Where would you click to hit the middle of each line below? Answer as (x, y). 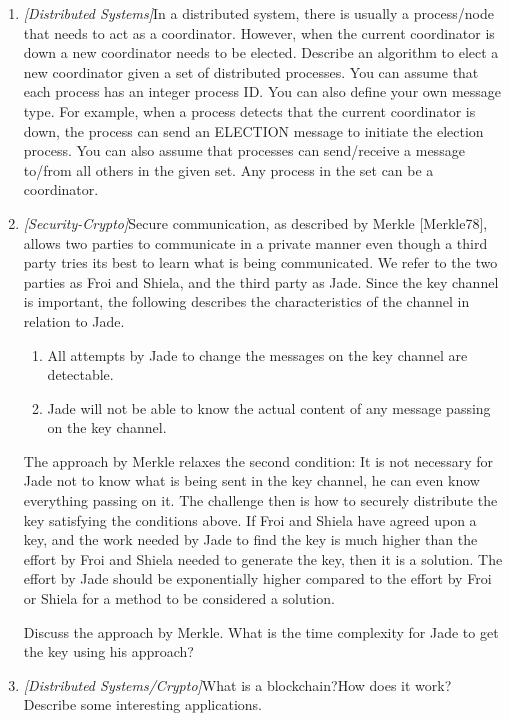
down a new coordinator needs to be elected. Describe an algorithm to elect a (261, 52)
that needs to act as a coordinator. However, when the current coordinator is (259, 32)
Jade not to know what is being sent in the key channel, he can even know (251, 480)
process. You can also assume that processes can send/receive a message (244, 150)
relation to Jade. (74, 320)
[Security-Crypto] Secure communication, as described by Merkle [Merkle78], (255, 222)
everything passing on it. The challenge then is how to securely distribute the (260, 500)
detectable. (80, 374)
